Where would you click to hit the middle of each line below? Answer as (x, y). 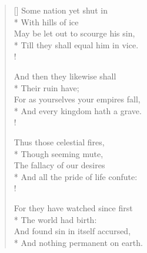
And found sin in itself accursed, (72, 231)
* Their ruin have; (46, 87)
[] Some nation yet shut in (61, 10)
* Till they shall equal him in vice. (76, 44)
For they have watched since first (73, 207)
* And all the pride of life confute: (76, 176)
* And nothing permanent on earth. (78, 242)
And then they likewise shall (65, 76)
